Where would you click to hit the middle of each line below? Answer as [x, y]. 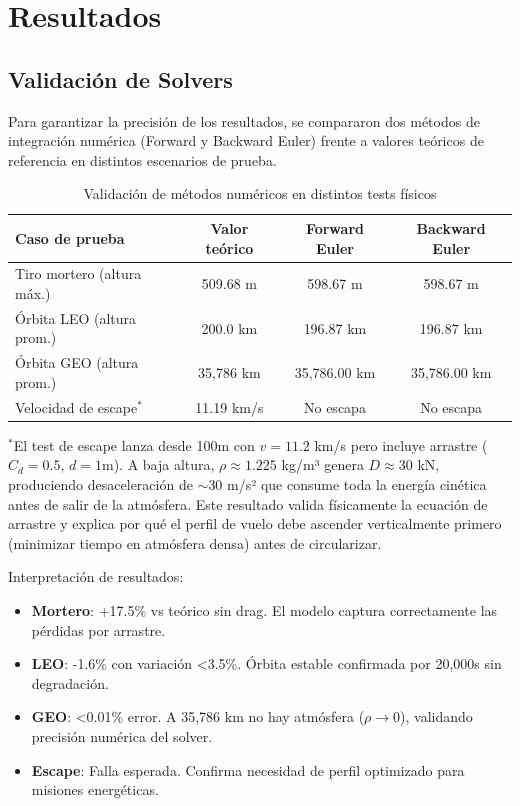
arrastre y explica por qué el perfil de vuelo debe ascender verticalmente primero [255, 523]
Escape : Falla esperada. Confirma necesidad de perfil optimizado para [248, 769]
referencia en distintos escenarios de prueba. [142, 159]
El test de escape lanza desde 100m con [134, 444]
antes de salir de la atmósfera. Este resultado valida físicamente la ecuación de [248, 503]
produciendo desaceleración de [100, 483]
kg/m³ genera [322, 464]
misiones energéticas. [95, 789]
